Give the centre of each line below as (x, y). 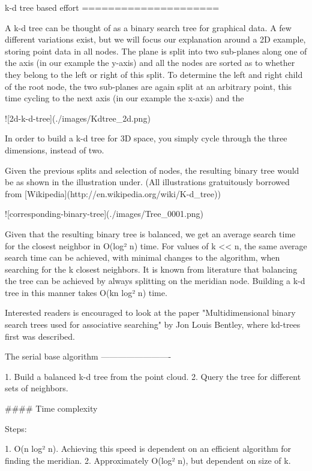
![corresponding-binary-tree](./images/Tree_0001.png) (104, 214)
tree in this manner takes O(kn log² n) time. (86, 292)
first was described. (40, 336)
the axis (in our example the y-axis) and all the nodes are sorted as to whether (150, 63)
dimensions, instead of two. (55, 150)
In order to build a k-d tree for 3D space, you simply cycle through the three (146, 138)
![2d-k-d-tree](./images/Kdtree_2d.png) (78, 118)
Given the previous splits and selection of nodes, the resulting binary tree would (152, 170)
